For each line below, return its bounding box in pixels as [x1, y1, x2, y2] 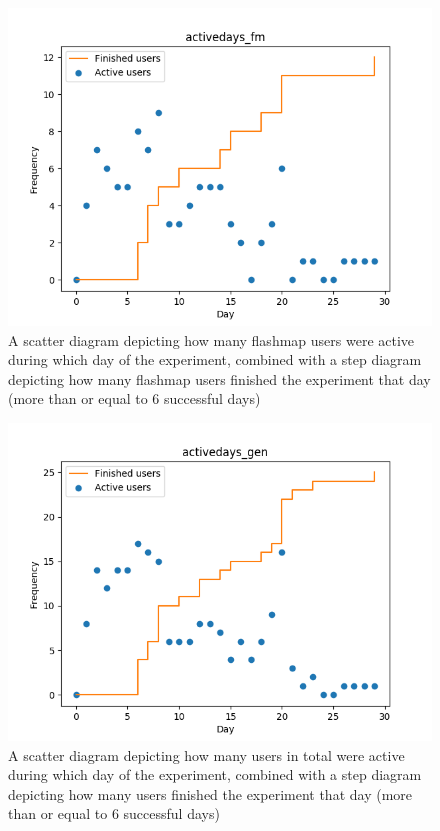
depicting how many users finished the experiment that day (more [8, 783, 413, 804]
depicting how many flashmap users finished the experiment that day [8, 368, 431, 389]
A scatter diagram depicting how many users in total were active [8, 744, 405, 765]
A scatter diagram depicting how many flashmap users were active [8, 329, 415, 350]
